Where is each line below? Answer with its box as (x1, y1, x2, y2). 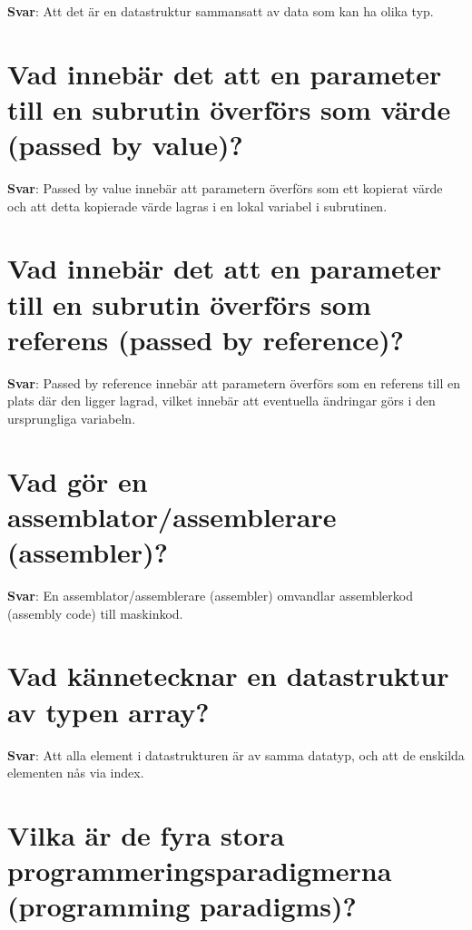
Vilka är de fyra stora (7, 816, 285, 853)
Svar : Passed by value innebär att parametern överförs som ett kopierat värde (7, 179, 443, 198)
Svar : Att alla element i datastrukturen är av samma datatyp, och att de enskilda (7, 745, 465, 764)
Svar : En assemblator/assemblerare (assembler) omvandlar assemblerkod (7, 586, 413, 605)
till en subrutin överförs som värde (7, 90, 451, 127)
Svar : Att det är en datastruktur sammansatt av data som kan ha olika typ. (7, 2, 434, 20)
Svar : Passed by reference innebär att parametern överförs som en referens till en (7, 373, 460, 392)
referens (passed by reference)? (7, 320, 404, 357)
